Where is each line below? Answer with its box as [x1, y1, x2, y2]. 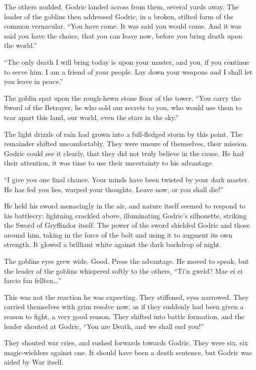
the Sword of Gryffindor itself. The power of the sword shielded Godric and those [4, 220, 250, 230]
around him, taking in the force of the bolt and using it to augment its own [4, 229, 233, 240]
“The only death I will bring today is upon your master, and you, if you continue [4, 56, 250, 67]
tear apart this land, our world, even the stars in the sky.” [4, 112, 179, 122]
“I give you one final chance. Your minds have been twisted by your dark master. [4, 174, 250, 184]
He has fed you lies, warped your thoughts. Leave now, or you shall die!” [4, 184, 223, 194]
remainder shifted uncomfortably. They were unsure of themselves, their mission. [4, 138, 249, 149]
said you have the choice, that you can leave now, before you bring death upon [4, 30, 242, 41]
